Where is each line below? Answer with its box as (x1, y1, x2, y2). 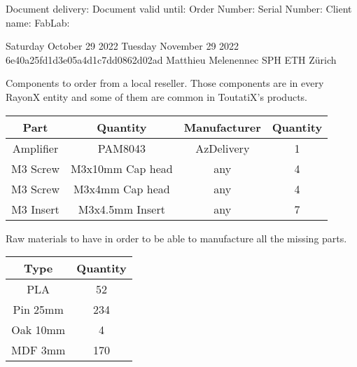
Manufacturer (183, 118, 261, 135)
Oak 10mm (11, 321, 66, 338)
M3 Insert (11, 200, 59, 217)
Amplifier (12, 139, 59, 156)
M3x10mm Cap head (70, 160, 173, 176)
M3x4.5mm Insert (78, 200, 165, 217)
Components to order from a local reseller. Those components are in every (6, 76, 324, 90)
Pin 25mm (13, 301, 64, 318)
